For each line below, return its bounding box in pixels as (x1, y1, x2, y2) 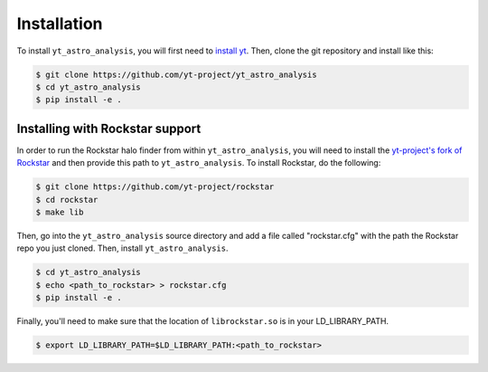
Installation (16, 14, 103, 33)
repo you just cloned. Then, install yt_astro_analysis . (16, 243, 229, 253)
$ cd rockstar (35, 195, 99, 205)
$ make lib (35, 206, 84, 217)
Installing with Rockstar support (16, 120, 202, 136)
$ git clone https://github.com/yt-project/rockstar (35, 182, 275, 192)
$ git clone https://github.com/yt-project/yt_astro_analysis (35, 69, 317, 80)
